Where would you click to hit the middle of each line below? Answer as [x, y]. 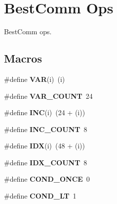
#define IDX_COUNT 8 [46, 162]
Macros [23, 58]
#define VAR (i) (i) [35, 79]
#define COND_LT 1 [40, 196]
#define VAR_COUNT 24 [48, 96]
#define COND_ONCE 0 [47, 179]
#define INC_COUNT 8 [46, 129]
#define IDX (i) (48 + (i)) [44, 146]
